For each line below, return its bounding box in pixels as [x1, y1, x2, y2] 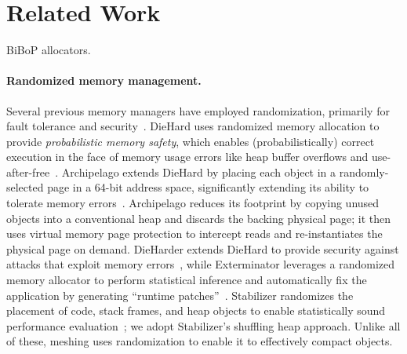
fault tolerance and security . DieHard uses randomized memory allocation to [6, 118, 380, 134]
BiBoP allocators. [6, 42, 91, 58]
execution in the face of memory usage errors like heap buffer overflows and [6, 148, 369, 165]
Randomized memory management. [6, 72, 202, 89]
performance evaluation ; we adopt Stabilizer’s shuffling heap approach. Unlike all [6, 317, 401, 334]
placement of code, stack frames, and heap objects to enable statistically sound [6, 302, 386, 319]
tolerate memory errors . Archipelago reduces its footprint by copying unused [6, 195, 380, 211]
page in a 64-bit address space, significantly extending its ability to [47, 179, 369, 195]
